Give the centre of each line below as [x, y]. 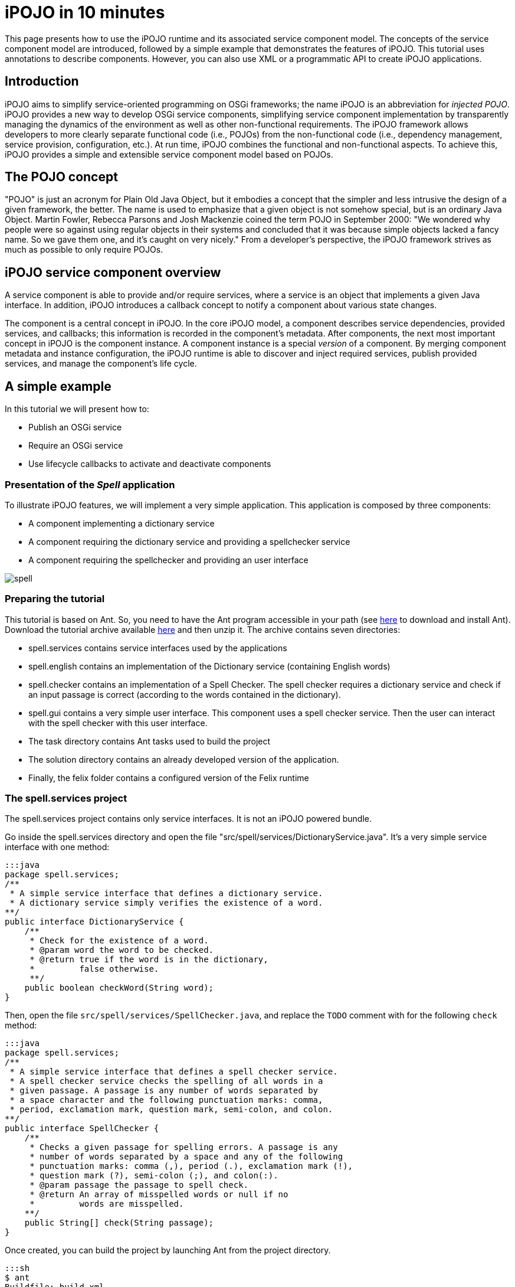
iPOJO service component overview [113, 272]
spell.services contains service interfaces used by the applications [158, 648]
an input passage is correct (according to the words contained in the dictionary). [185, 694]
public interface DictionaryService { [94, 922]
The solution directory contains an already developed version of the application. [184, 759]
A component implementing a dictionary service [122, 523]
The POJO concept [61, 177]
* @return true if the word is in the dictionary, [149, 960]
